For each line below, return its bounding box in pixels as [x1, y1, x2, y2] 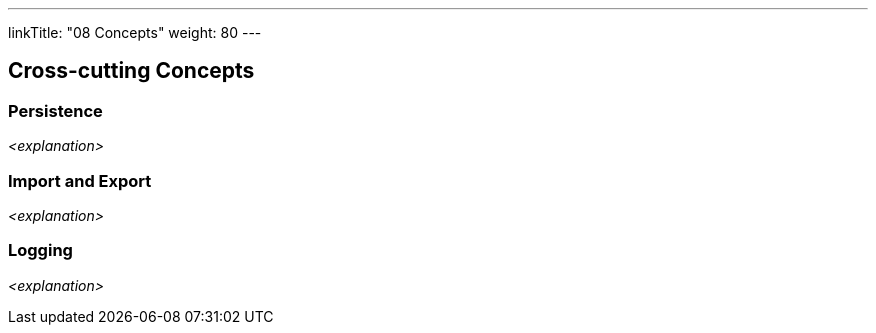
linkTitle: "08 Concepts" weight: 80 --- [8, 24, 262, 41]
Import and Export [8, 170, 152, 191]
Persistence [8, 100, 103, 121]
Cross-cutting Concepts [8, 58, 255, 84]
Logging [8, 240, 73, 261]
